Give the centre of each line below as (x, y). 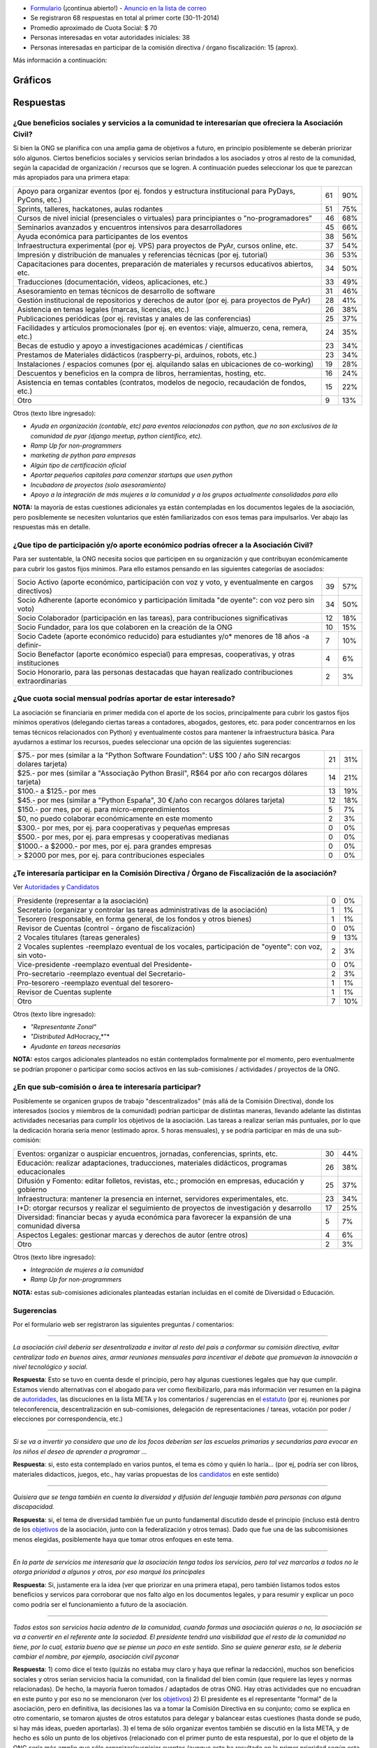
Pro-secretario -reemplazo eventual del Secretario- (102, 973)
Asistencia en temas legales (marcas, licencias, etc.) (103, 309)
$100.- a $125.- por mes (57, 791)
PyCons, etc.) (39, 199)
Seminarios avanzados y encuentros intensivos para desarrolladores (130, 227)
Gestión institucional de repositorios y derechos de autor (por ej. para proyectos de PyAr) (164, 300)
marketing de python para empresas (83, 455)
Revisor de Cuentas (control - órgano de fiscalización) (106, 928)
